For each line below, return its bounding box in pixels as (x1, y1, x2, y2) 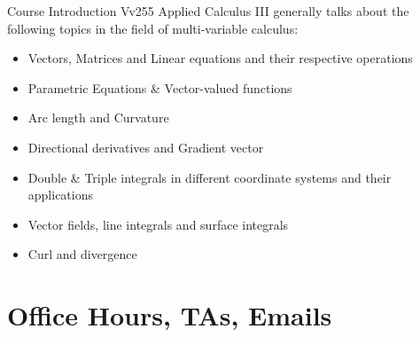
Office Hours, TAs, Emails (7, 297, 332, 333)
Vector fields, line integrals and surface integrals (27, 215, 289, 233)
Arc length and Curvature (27, 108, 169, 127)
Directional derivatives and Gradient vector (27, 137, 264, 156)
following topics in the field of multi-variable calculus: (7, 19, 299, 37)
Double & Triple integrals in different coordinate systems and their (27, 168, 392, 186)
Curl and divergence (27, 245, 137, 263)
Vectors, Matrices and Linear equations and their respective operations (27, 49, 413, 67)
